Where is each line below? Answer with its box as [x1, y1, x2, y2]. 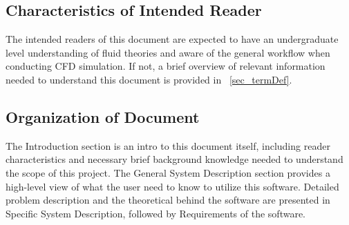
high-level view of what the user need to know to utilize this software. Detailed [6, 179, 339, 193]
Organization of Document [6, 106, 200, 127]
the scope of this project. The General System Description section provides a [6, 165, 330, 179]
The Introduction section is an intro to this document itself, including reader [6, 138, 330, 153]
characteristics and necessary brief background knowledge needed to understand [6, 152, 343, 166]
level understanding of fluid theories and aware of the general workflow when [6, 45, 330, 59]
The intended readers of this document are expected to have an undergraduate [6, 32, 339, 46]
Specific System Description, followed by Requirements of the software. [6, 206, 306, 220]
